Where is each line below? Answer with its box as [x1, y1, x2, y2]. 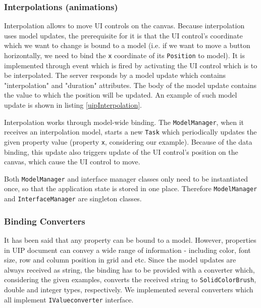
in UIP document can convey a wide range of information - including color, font [4, 244, 251, 255]
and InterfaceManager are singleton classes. [4, 193, 142, 204]
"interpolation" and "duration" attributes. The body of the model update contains [4, 79, 257, 90]
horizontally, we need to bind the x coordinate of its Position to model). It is [4, 50, 245, 60]
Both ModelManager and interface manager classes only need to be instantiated [4, 173, 248, 184]
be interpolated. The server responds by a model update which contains [4, 70, 226, 80]
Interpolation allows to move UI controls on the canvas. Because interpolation [4, 20, 245, 31]
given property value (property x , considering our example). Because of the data [4, 136, 252, 147]
